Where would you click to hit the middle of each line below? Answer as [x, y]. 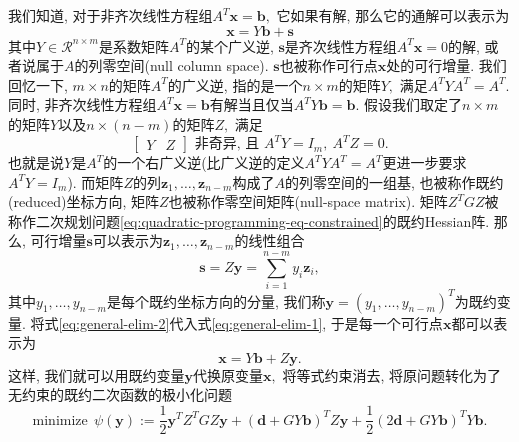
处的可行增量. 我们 [446, 65]
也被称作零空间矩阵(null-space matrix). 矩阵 [308, 201]
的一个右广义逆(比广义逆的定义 [204, 162]
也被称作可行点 [328, 65]
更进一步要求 [424, 162]
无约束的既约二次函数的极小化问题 [120, 394]
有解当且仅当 [251, 104]
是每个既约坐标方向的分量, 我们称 [216, 300]
